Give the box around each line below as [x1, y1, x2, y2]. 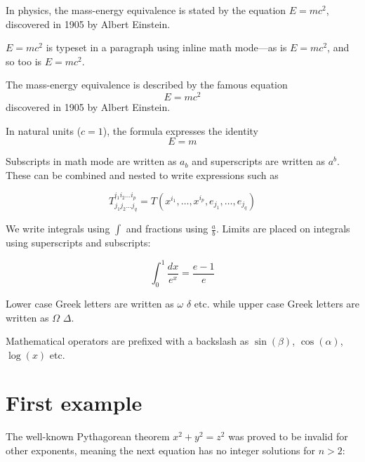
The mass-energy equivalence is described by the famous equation [6, 77, 288, 92]
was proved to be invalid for [228, 429, 348, 444]
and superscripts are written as [192, 154, 325, 169]
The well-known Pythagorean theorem [6, 429, 170, 444]
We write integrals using [6, 221, 110, 236]
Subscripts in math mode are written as [6, 154, 177, 169]
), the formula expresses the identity [102, 123, 258, 138]
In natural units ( [6, 123, 81, 138]
